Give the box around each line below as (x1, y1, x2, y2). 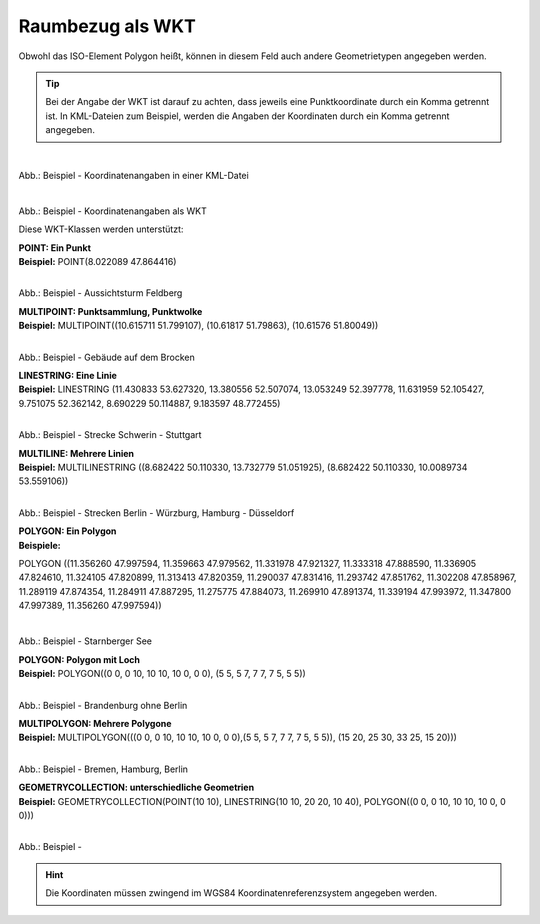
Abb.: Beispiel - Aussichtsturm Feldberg (18, 287, 183, 299)
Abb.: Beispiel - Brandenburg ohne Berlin (18, 699, 188, 711)
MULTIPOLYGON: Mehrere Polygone (18, 718, 172, 730)
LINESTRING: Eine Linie (18, 370, 117, 382)
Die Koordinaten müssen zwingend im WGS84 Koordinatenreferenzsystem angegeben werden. (45, 887, 438, 899)
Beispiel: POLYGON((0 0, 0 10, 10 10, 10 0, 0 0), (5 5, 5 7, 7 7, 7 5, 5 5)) (18, 668, 307, 680)
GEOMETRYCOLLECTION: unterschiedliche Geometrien (18, 781, 255, 794)
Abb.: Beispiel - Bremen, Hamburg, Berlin (18, 763, 189, 775)
